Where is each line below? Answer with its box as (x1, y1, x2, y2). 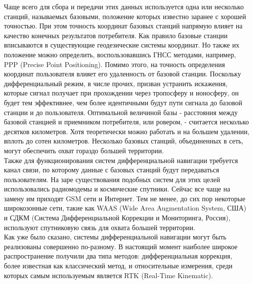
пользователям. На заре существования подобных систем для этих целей (4, 174, 220, 184)
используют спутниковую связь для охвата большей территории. (4, 222, 195, 232)
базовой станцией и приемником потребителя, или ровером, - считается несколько (4, 117, 249, 127)
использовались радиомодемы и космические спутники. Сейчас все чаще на (4, 184, 230, 194)
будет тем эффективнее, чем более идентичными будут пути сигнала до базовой (4, 97, 242, 107)
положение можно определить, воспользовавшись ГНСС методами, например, (4, 49, 236, 59)
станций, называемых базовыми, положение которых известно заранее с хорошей (4, 11, 246, 21)
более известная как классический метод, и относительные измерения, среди (4, 260, 233, 271)
